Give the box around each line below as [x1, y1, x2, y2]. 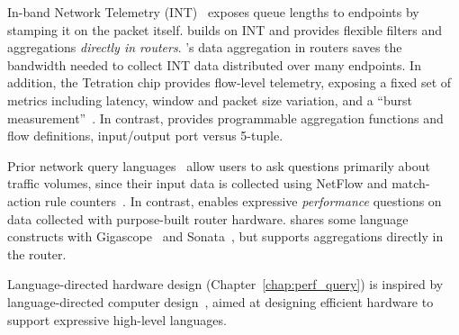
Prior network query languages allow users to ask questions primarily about [7, 156, 430, 175]
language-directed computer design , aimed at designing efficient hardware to [7, 292, 434, 311]
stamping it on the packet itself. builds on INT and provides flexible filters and [7, 20, 443, 39]
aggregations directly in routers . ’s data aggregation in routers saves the [7, 38, 402, 57]
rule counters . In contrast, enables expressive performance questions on [44, 191, 442, 210]
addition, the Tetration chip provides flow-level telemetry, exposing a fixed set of [7, 73, 452, 92]
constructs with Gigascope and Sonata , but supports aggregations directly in [7, 227, 444, 246]
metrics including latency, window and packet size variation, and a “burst [7, 90, 412, 109]
